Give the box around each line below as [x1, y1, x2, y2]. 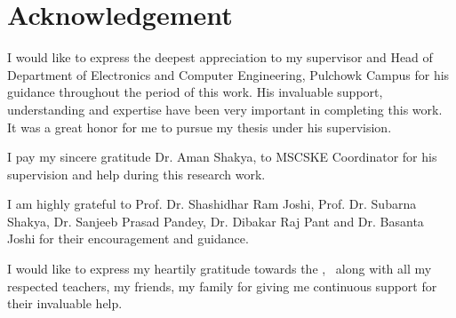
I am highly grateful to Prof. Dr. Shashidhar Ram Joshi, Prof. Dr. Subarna [7, 195, 417, 213]
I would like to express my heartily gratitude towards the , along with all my [7, 259, 432, 278]
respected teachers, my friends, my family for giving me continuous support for [7, 276, 437, 295]
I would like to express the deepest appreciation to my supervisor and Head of [7, 48, 433, 67]
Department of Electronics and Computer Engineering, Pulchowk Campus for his [7, 65, 450, 83]
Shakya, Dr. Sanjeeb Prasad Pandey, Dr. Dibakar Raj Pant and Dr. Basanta [7, 211, 424, 230]
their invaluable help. [7, 294, 123, 313]
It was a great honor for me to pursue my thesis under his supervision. [7, 117, 392, 136]
